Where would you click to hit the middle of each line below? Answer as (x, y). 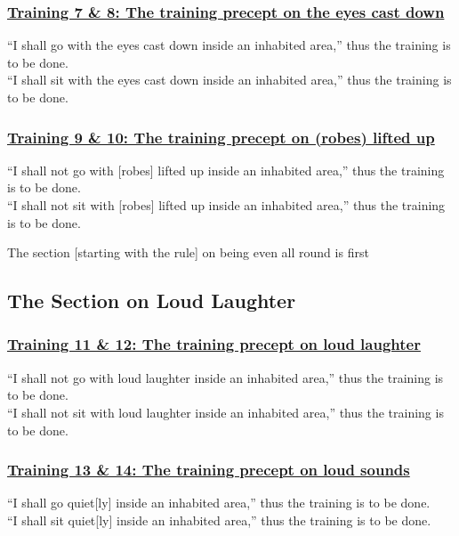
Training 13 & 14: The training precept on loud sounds (209, 470)
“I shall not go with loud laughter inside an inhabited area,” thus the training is (225, 377)
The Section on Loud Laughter (152, 300)
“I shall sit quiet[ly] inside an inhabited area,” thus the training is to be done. (219, 520)
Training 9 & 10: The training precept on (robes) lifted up (221, 137)
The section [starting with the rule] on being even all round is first (188, 252)
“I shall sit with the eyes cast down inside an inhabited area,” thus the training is (229, 80)
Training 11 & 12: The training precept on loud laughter (214, 344)
